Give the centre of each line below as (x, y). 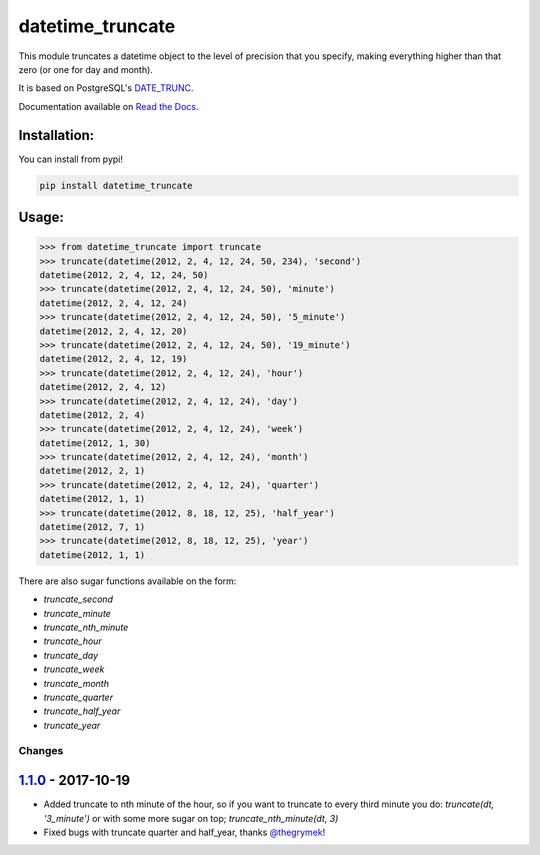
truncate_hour (72, 641)
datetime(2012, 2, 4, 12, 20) (113, 331)
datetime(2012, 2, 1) (92, 471)
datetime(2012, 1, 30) (95, 443)
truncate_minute (77, 613)
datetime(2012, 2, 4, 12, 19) (113, 359)
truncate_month (76, 683)
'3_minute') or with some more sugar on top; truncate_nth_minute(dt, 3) (191, 818)
